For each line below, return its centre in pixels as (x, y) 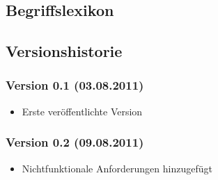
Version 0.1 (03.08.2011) (75, 85)
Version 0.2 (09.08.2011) (75, 142)
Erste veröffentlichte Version (82, 111)
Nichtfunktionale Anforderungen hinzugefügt (117, 168)
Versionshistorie (64, 51)
